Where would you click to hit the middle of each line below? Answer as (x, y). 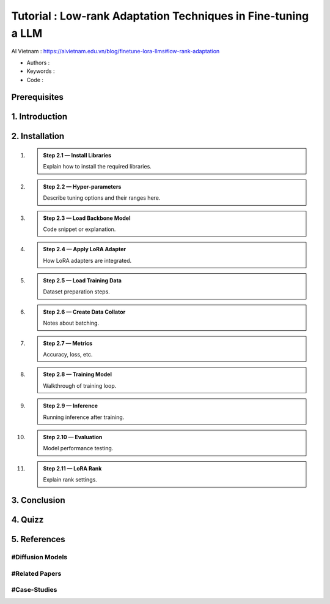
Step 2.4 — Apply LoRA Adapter (85, 249)
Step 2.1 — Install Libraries (77, 155)
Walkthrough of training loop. (80, 385)
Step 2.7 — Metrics (68, 343)
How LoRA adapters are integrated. (87, 260)
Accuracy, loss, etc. (68, 355)
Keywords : (41, 71)
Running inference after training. (84, 417)
